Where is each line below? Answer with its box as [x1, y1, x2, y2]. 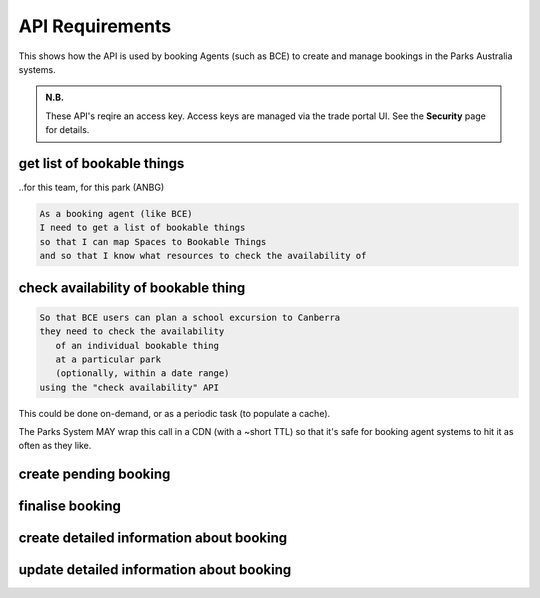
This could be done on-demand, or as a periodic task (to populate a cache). [18, 407, 331, 419]
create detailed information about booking [18, 530, 288, 547]
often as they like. [18, 440, 92, 452]
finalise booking [18, 498, 122, 515]
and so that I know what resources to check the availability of [39, 250, 367, 262]
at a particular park [55, 353, 162, 365]
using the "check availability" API [39, 381, 220, 393]
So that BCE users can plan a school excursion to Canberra [39, 311, 341, 323]
